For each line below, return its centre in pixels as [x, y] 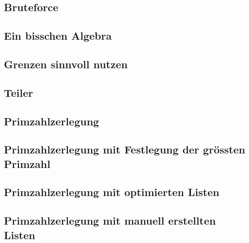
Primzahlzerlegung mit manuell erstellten [110, 220]
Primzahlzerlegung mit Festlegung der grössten [125, 149]
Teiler [19, 92]
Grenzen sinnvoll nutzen [66, 64]
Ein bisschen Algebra [58, 36]
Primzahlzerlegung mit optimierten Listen [112, 192]
